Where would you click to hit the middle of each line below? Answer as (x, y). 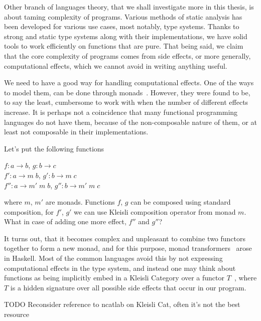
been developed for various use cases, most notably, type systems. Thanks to (122, 26)
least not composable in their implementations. (76, 132)
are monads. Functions (80, 202)
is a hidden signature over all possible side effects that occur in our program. (128, 287)
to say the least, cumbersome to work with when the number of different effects (126, 102)
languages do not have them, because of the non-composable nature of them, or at (130, 122)
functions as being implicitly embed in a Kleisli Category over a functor (114, 278)
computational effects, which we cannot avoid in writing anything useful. (116, 65)
